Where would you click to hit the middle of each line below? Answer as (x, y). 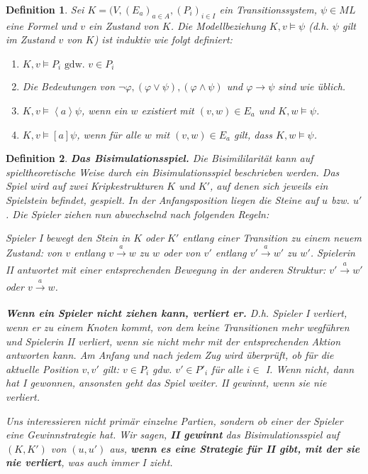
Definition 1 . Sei (45, 9)
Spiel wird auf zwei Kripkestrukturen (85, 186)
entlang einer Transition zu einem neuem (272, 238)
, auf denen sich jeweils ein (269, 186)
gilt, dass (253, 134)
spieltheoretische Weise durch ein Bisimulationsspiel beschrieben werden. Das (173, 172)
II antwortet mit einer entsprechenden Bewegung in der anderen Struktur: (166, 269)
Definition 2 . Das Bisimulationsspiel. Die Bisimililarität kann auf (160, 158)
